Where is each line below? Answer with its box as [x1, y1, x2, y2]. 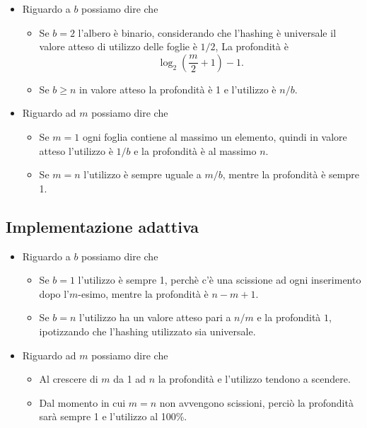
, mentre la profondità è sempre [222, 167, 359, 182]
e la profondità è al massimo [134, 143, 257, 158]
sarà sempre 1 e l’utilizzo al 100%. [39, 409, 187, 424]
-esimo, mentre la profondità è [78, 286, 209, 301]
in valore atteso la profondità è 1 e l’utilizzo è [79, 81, 276, 96]
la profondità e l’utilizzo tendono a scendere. [158, 371, 351, 386]
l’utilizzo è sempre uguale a [83, 167, 202, 182]
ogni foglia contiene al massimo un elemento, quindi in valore [82, 129, 347, 144]
